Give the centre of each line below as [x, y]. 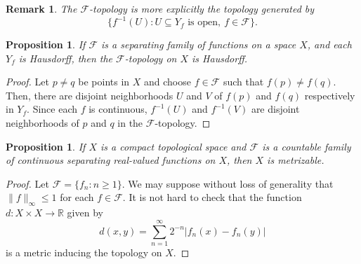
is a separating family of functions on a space [199, 44]
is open [203, 23]
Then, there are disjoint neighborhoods [90, 95]
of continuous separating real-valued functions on [111, 160]
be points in [104, 82]
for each [77, 197]
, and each [329, 44]
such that [243, 82]
